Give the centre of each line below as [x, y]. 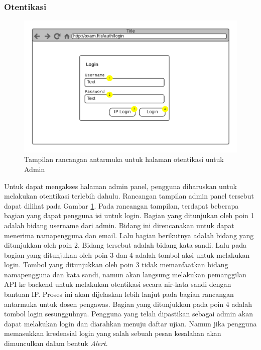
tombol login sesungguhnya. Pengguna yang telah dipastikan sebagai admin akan [129, 314]
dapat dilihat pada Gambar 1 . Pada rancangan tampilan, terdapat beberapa [121, 205]
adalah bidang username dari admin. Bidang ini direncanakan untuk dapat [119, 225]
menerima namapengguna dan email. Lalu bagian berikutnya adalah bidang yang [129, 235]
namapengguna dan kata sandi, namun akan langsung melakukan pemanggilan [125, 274]
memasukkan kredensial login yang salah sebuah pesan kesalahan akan [113, 333]
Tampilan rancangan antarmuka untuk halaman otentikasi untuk [124, 159]
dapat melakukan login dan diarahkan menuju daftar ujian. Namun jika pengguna [130, 323]
